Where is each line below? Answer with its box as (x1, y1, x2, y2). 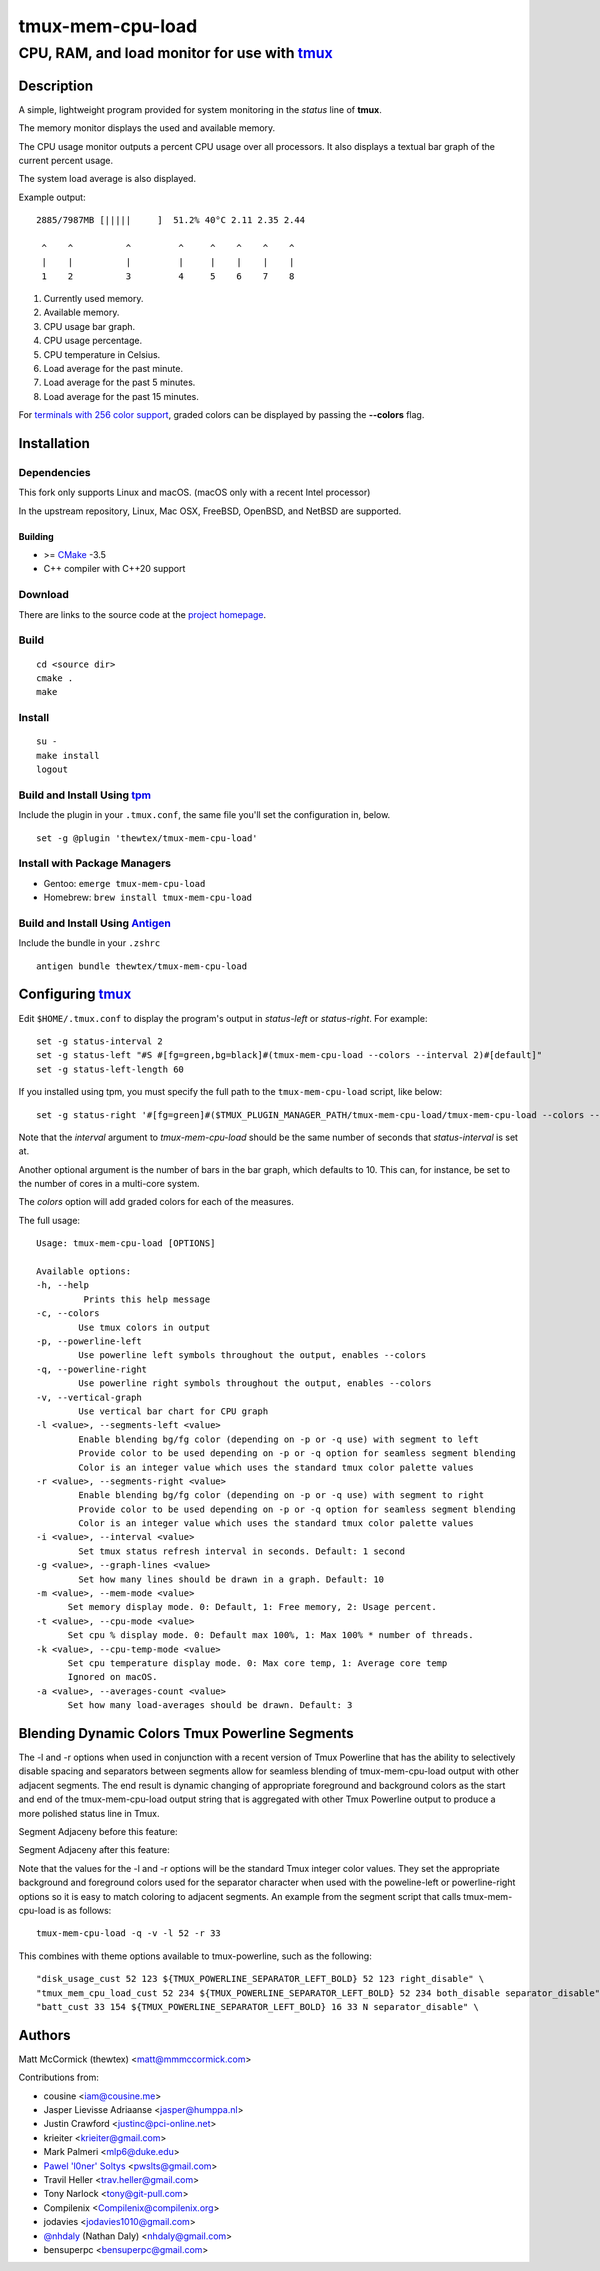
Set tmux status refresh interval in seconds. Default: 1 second (78, 1545, 406, 1557)
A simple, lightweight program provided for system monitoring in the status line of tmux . (18, 103, 382, 115)
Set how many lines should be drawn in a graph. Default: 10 (78, 1573, 385, 1585)
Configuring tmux (18, 986, 132, 1003)
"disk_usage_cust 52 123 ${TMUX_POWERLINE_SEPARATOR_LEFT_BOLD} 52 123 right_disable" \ (36, 1973, 485, 1985)
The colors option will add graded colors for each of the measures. (18, 1196, 294, 1208)
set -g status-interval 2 (36, 1035, 164, 1047)
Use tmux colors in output (78, 1321, 211, 1333)
